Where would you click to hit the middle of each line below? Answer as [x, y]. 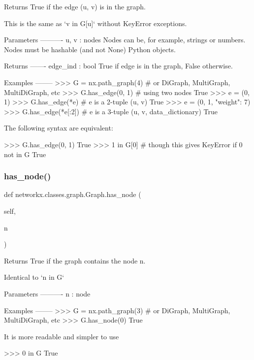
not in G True [25, 154]
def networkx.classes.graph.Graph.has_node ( [73, 194]
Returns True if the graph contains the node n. [75, 260]
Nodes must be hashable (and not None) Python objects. [90, 49]
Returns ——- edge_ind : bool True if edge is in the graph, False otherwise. [118, 66]
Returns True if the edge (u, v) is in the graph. [75, 6]
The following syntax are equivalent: [59, 128]
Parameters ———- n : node [47, 293]
